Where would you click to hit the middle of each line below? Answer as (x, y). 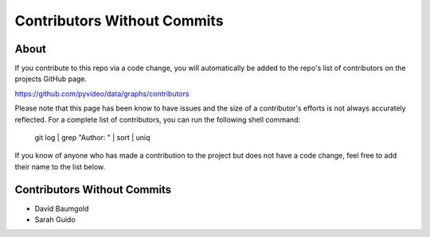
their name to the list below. (60, 166)
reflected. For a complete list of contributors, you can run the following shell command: (158, 119)
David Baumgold (62, 208)
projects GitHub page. (51, 79)
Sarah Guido (55, 220)
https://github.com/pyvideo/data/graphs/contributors (102, 93)
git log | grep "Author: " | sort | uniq (92, 138)
